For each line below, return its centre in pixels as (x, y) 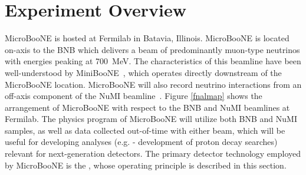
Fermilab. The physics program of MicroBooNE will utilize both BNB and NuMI (151, 119)
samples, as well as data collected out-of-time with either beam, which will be (145, 130)
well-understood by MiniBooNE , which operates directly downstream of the (143, 72)
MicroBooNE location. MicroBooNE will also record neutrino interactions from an (153, 84)
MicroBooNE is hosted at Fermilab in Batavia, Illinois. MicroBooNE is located (147, 38)
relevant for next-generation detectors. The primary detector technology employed (153, 153)
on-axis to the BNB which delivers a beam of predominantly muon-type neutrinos (152, 49)
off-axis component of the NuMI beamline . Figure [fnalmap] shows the (134, 96)
